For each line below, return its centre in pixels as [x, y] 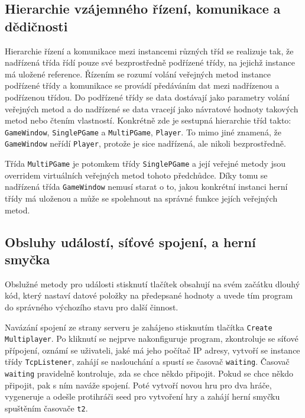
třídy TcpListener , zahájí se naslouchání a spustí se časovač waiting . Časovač [147, 362]
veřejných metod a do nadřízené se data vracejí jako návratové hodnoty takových [152, 108]
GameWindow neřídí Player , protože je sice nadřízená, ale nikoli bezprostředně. [145, 143]
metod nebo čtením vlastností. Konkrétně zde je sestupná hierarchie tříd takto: [148, 120]
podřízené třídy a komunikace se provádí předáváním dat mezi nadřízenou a [142, 85]
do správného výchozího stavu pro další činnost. [92, 307]
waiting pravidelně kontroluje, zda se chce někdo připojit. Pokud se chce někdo [149, 373]
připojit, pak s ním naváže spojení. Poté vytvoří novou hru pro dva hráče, [138, 385]
